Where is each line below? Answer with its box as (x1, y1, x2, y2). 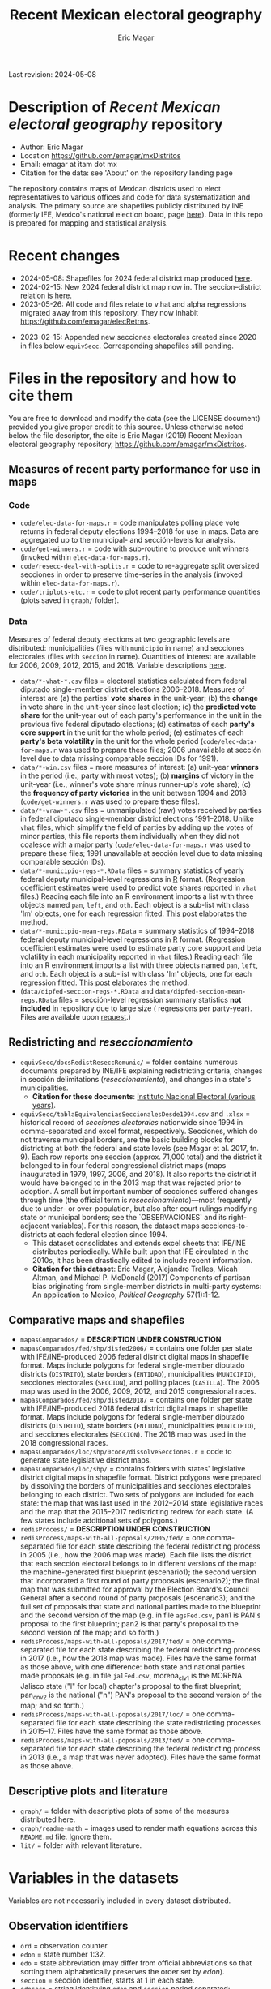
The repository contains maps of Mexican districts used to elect (8, 183, 221, 193)
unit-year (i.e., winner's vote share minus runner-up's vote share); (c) (19, 779, 252, 788)
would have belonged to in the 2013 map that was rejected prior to (19, 1178, 242, 1188)
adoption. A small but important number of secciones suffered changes (19, 1186, 259, 1196)
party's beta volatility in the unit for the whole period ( (19, 736, 204, 745)
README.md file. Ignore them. (19, 1832, 112, 1841)
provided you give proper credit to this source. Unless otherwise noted (8, 422, 244, 432)
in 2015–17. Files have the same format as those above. (19, 1726, 203, 1736)
